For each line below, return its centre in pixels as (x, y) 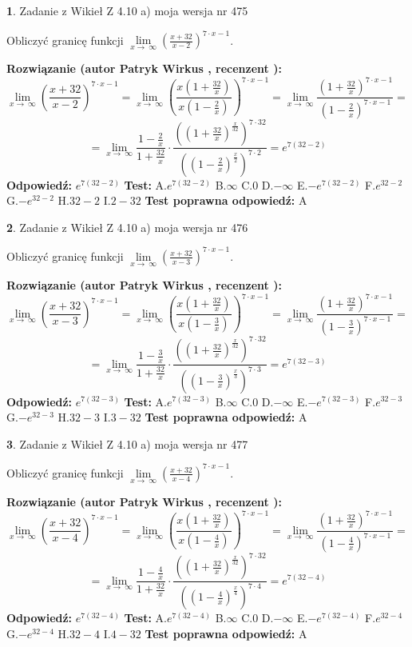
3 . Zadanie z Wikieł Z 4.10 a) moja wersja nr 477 (127, 443)
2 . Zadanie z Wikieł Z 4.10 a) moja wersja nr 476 (127, 227)
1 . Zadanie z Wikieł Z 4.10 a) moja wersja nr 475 (127, 10)
